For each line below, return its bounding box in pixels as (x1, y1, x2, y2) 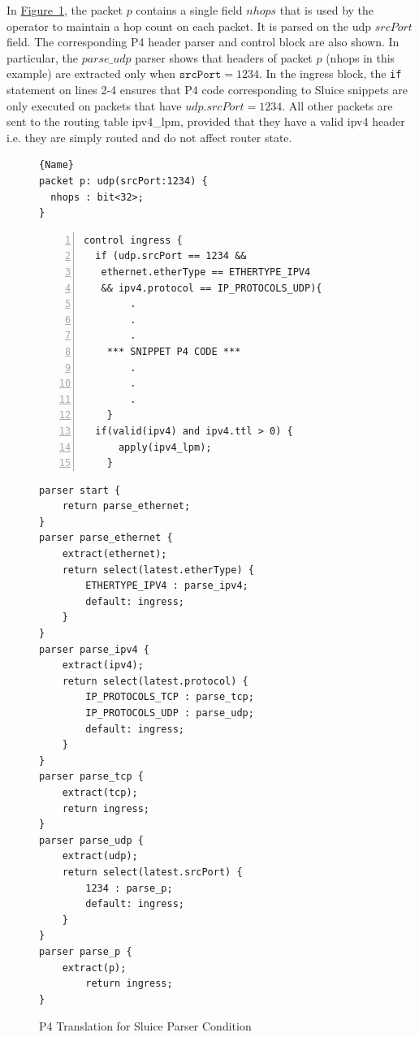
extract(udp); (62, 850, 138, 862)
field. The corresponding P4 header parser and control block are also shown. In (6, 33, 400, 50)
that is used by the (279, 2, 374, 18)
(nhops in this (326, 49, 395, 66)
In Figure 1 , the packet (6, 2, 123, 18)
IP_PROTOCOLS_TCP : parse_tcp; (85, 691, 254, 703)
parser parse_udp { (39, 834, 144, 846)
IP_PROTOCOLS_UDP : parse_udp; (85, 707, 254, 719)
